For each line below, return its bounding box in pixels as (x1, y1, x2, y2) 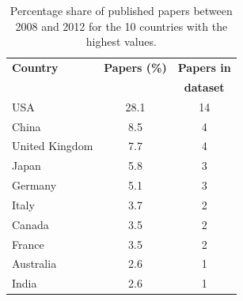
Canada (12, 216, 49, 232)
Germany (12, 177, 57, 194)
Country (12, 59, 59, 76)
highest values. (85, 33, 157, 50)
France (12, 235, 44, 252)
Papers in (177, 59, 231, 76)
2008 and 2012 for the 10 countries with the (15, 17, 228, 34)
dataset (184, 78, 225, 95)
